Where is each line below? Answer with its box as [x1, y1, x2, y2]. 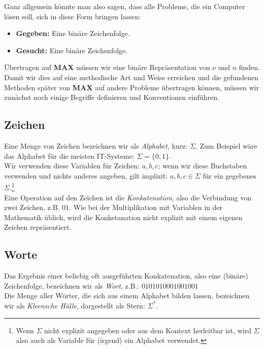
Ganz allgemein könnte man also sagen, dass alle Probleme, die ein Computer [4, 1, 245, 11]
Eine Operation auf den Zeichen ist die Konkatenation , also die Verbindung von [4, 192, 252, 202]
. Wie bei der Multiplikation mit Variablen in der [69, 202, 223, 213]
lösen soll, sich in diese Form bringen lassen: [4, 11, 141, 21]
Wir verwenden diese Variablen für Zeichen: [4, 160, 140, 171]
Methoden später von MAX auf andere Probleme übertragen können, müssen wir [4, 82, 259, 92]
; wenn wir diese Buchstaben [158, 160, 247, 171]
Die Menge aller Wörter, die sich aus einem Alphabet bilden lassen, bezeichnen [4, 290, 250, 301]
